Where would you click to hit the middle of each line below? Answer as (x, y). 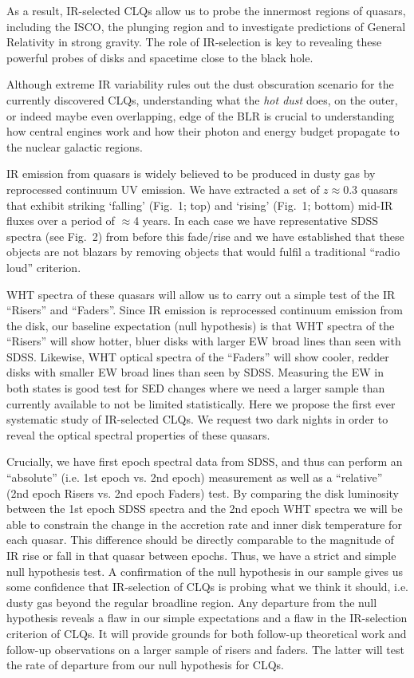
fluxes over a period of (61, 221)
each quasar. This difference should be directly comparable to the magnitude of (200, 540)
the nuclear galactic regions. (75, 146)
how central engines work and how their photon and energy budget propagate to (203, 131)
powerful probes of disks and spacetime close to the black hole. (160, 57)
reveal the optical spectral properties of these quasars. (138, 434)
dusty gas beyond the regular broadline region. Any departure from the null (192, 602)
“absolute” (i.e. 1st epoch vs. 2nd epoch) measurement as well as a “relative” (195, 477)
